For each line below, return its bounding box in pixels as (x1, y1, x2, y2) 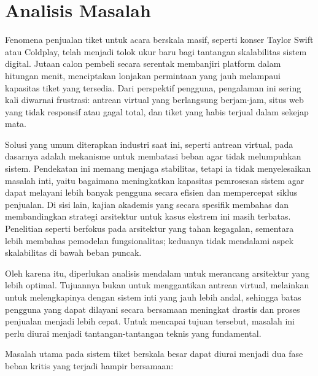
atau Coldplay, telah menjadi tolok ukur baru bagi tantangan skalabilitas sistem (5, 45, 307, 58)
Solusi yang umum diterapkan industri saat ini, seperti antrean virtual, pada (5, 137, 293, 150)
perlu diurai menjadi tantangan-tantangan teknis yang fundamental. (5, 326, 262, 339)
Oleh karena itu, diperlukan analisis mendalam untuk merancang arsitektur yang (5, 266, 309, 279)
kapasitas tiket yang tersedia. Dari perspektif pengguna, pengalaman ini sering (5, 81, 301, 94)
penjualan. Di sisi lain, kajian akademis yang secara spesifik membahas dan (5, 198, 289, 210)
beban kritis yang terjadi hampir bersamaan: (5, 359, 174, 372)
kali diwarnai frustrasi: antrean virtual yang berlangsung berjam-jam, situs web (5, 93, 304, 106)
